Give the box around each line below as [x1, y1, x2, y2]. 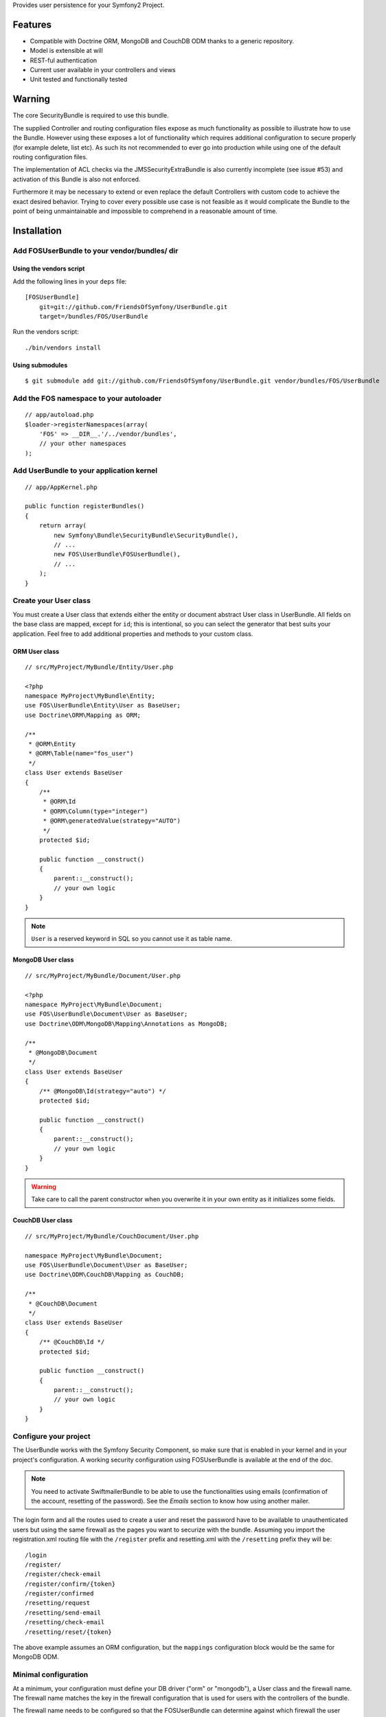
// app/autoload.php [25, 411, 94, 419]
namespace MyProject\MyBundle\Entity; [25, 692, 156, 700]
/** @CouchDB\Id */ [38, 1338, 105, 1346]
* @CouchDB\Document [28, 1299, 98, 1308]
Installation [12, 225, 62, 236]
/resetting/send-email [25, 1608, 102, 1617]
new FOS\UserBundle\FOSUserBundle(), [54, 550, 181, 558]
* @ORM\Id [43, 797, 76, 806]
